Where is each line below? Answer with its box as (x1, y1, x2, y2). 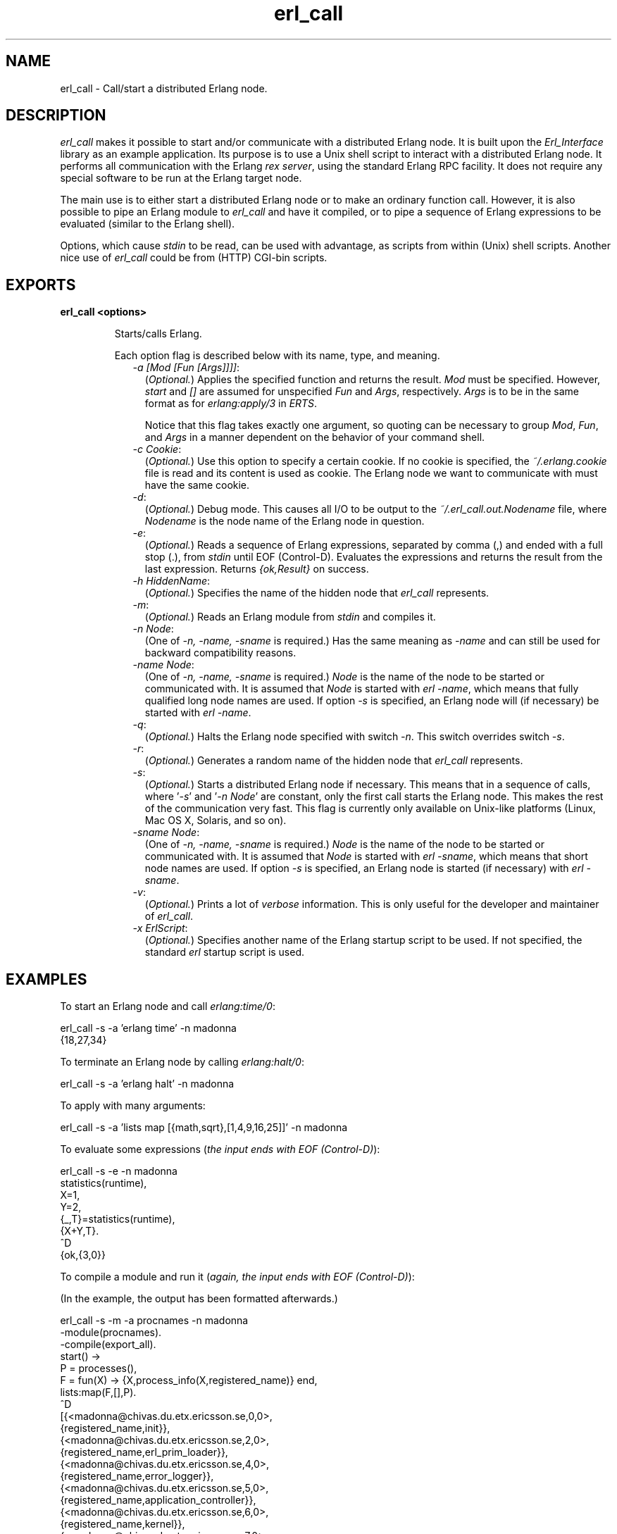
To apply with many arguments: (60, 1099, 206, 1112)
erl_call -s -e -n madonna (60, 1165, 177, 1178)
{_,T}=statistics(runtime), (60, 1213, 175, 1226)
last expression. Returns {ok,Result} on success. (144, 563, 369, 575)
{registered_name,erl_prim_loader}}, (60, 1446, 228, 1459)
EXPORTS (6, 275, 76, 294)
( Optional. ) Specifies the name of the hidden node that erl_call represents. (144, 587, 490, 599)
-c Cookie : (132, 443, 182, 456)
